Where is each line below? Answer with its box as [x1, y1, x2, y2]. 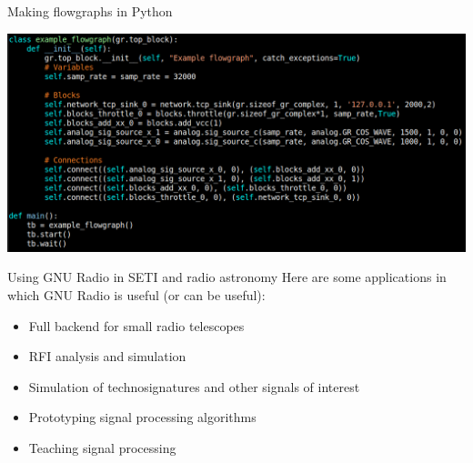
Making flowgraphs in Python [7, 2, 173, 20]
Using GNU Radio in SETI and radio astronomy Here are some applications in [7, 267, 447, 287]
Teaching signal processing [28, 438, 176, 457]
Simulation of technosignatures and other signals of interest [28, 377, 360, 396]
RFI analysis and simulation [28, 347, 186, 366]
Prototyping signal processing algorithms [28, 408, 257, 427]
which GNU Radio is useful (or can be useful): [7, 285, 266, 304]
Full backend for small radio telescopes [28, 316, 245, 335]
